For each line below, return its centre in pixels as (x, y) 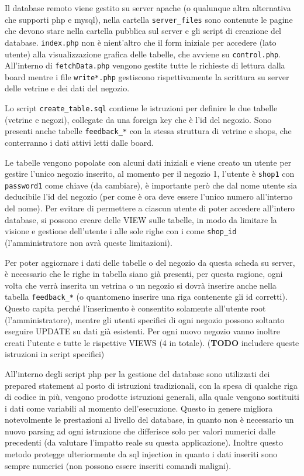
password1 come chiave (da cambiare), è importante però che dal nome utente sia (151, 185)
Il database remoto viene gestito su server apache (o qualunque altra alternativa (148, 8)
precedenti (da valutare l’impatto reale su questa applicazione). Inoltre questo (144, 442)
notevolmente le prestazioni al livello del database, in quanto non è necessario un (149, 420)
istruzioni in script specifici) (55, 354)
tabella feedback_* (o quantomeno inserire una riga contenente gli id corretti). (146, 297)
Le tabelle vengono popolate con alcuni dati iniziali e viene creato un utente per (148, 162)
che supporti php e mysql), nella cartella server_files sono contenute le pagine (149, 19)
